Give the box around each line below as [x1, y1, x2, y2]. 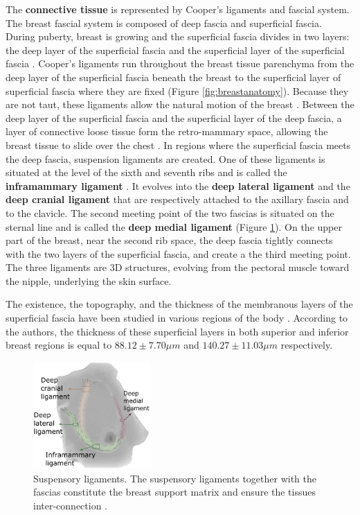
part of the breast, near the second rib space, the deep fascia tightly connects [6, 233, 333, 247]
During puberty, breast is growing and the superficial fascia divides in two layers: [6, 29, 350, 44]
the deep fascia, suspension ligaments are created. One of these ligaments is [6, 151, 325, 166]
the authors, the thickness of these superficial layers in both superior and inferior [6, 324, 349, 338]
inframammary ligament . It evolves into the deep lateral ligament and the [6, 178, 350, 193]
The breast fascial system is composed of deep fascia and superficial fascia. [6, 15, 322, 30]
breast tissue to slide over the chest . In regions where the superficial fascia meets [6, 137, 351, 152]
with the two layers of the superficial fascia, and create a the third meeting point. [6, 246, 351, 261]
